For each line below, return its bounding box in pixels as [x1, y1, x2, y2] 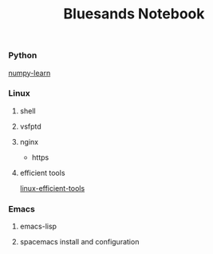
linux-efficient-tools [19, 183, 85, 192]
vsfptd [19, 121, 41, 131]
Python [8, 50, 37, 61]
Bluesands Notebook [63, 5, 205, 23]
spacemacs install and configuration [19, 237, 140, 247]
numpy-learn [8, 68, 51, 77]
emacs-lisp [19, 221, 57, 232]
